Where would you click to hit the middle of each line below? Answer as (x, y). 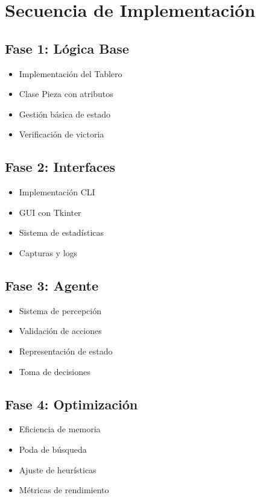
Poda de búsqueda (53, 449)
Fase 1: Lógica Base (67, 48)
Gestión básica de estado (65, 114)
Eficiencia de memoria (60, 429)
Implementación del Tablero (71, 73)
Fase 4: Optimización (71, 404)
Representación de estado (66, 351)
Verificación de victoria (62, 134)
